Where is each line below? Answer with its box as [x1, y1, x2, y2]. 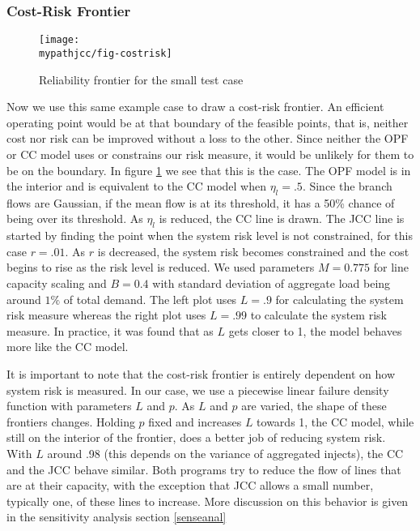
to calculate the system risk [250, 306, 387, 323]
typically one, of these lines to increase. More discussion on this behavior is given [6, 492, 409, 509]
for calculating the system [275, 290, 404, 307]
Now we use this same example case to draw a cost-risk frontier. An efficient [6, 98, 384, 115]
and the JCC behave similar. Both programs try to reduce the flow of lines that [6, 460, 401, 477]
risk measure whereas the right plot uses [6, 306, 206, 323]
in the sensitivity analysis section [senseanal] [6, 508, 227, 525]
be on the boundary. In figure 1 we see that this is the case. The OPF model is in [6, 161, 411, 178]
